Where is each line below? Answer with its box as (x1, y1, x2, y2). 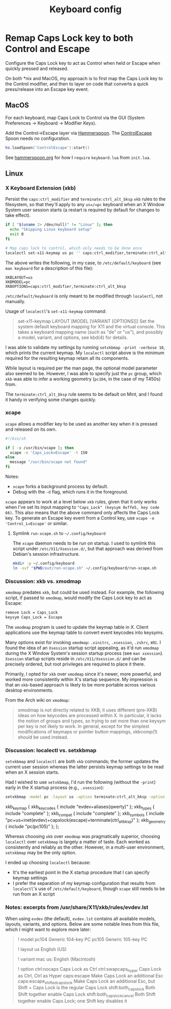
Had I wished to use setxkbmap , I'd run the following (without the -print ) (5, 779, 156, 785)
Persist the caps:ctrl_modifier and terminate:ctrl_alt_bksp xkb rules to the (5, 196, 166, 202)
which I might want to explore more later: (5, 926, 91, 932)
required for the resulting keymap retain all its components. (5, 355, 129, 361)
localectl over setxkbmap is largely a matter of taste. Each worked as (5, 839, 150, 845)
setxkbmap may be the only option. (5, 850, 77, 856)
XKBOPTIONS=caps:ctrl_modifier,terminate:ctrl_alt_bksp (5, 284, 126, 289)
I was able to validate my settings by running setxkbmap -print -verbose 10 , (5, 344, 165, 350)
